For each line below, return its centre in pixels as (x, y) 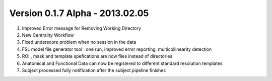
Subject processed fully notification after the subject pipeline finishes (94, 70)
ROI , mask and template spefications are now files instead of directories (97, 56)
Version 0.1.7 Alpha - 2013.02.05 (79, 13)
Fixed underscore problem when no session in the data (79, 42)
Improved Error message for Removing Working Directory (81, 28)
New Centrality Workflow (48, 35)
